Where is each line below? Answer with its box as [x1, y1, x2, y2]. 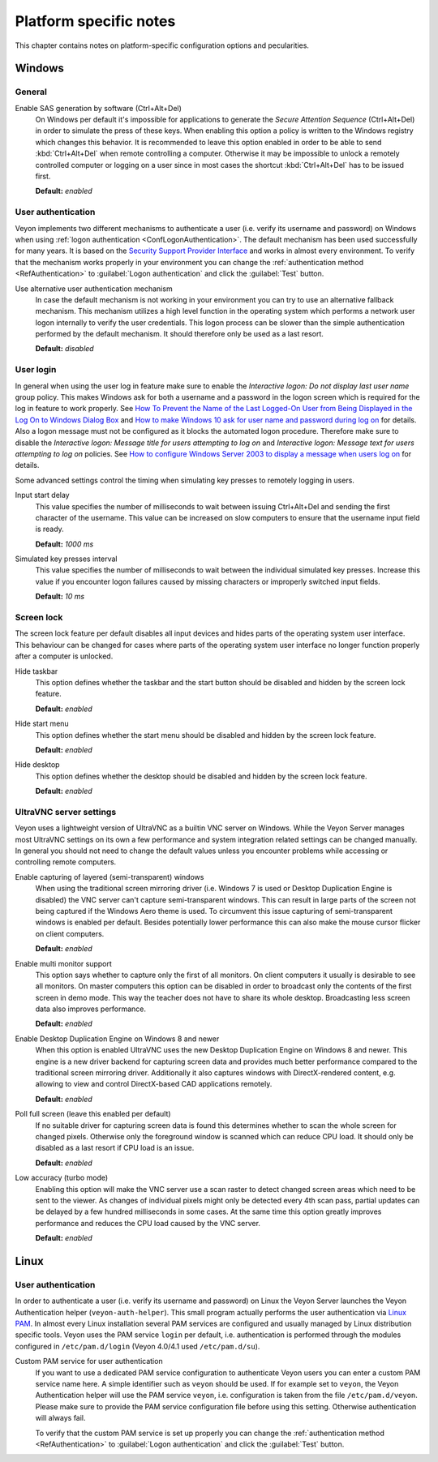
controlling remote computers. [15, 857, 117, 867]
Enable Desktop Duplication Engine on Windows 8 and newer [15, 1034, 220, 1044]
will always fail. [35, 1413, 86, 1423]
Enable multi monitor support [15, 958, 113, 968]
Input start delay [15, 491, 70, 500]
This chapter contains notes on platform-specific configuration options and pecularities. [15, 41, 310, 50]
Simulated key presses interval [15, 554, 118, 564]
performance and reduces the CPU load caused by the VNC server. [35, 1218, 261, 1228]
